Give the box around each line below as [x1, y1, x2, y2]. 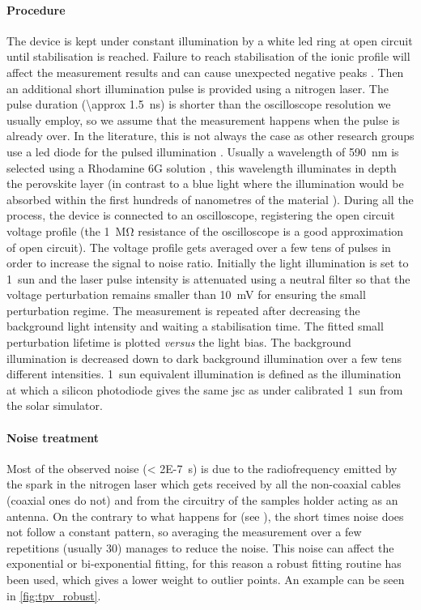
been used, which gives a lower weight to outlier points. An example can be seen [6, 571, 405, 587]
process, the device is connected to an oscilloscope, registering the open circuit [6, 207, 395, 224]
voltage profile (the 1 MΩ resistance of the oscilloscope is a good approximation [6, 222, 404, 239]
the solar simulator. [6, 397, 103, 414]
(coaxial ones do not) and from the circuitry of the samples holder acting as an [6, 492, 398, 509]
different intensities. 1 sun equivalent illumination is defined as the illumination [6, 365, 402, 382]
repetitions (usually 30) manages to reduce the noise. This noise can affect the [6, 539, 394, 556]
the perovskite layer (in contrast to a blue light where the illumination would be [6, 175, 404, 192]
